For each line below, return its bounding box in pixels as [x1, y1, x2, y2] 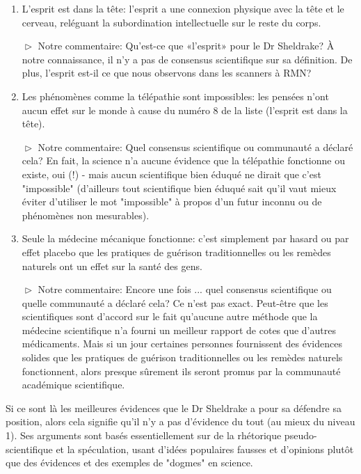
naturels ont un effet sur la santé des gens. [22, 258, 202, 273]
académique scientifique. [22, 377, 125, 392]
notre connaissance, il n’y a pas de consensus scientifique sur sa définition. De [22, 52, 353, 66]
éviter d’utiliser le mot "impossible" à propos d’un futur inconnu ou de [22, 194, 322, 209]
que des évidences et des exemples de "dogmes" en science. [6, 455, 253, 470]
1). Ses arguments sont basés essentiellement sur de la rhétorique [6, 428, 282, 443]
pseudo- [284, 428, 317, 443]
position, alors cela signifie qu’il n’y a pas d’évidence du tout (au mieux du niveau [6, 414, 355, 429]
